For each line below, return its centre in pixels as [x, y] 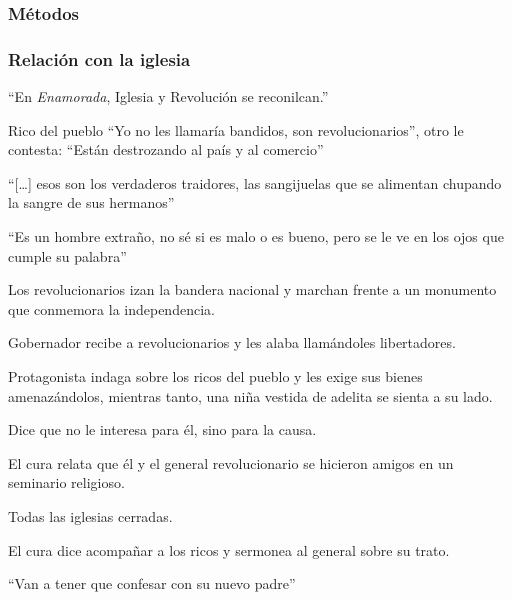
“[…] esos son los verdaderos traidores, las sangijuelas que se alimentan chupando [255, 182]
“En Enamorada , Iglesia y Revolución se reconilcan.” [168, 96]
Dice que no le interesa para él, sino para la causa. [162, 429]
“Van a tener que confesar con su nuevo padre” [152, 583]
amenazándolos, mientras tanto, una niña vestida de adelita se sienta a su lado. [250, 395]
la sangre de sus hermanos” [91, 202]
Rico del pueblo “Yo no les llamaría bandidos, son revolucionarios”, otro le [236, 129]
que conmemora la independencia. [111, 308]
